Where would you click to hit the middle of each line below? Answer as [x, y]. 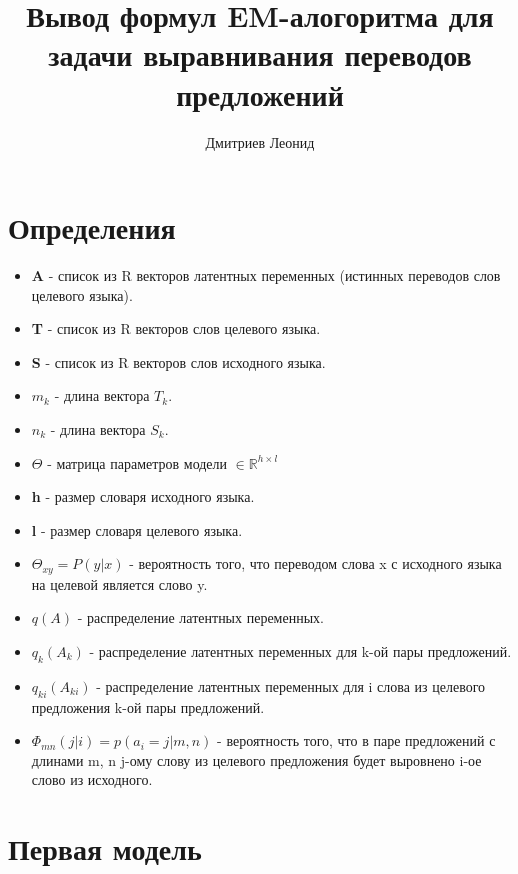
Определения [92, 227]
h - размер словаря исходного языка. [143, 496]
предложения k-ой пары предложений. [148, 706]
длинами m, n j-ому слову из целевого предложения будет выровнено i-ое [256, 759]
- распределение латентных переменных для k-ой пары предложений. [300, 651]
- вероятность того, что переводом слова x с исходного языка [315, 563]
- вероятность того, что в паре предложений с [356, 740]
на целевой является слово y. [119, 583]
